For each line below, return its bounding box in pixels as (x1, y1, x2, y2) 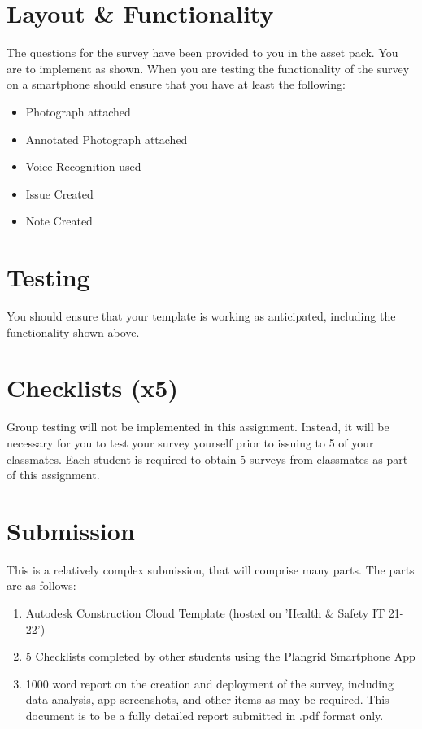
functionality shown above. (7, 323, 140, 340)
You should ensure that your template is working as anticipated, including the (7, 308, 396, 324)
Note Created (25, 212, 93, 229)
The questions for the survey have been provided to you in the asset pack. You (7, 44, 398, 61)
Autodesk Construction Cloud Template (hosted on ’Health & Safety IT (25, 605, 385, 621)
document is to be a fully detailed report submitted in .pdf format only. (25, 706, 384, 723)
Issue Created (25, 185, 94, 202)
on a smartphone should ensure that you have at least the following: (7, 76, 346, 93)
